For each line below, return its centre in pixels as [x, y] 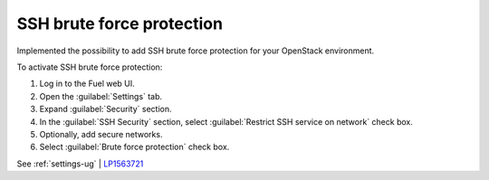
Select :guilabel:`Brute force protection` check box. [134, 147]
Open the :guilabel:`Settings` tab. [101, 96]
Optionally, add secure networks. [101, 134]
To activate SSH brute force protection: [90, 67]
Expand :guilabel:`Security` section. [105, 109]
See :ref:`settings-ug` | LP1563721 [80, 164]
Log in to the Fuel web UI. [87, 84]
